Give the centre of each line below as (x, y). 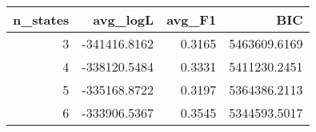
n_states (41, 19)
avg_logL (124, 19)
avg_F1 (192, 19)
